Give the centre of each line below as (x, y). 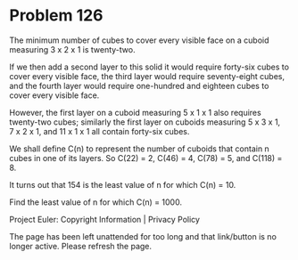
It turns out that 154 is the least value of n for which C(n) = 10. (123, 184)
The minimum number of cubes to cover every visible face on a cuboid (139, 40)
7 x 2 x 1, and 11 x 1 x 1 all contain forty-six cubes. (99, 131)
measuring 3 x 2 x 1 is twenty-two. (72, 49)
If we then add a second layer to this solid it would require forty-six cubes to (149, 67)
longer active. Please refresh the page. (81, 246)
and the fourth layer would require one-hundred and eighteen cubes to (139, 85)
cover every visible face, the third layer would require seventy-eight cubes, (147, 76)
